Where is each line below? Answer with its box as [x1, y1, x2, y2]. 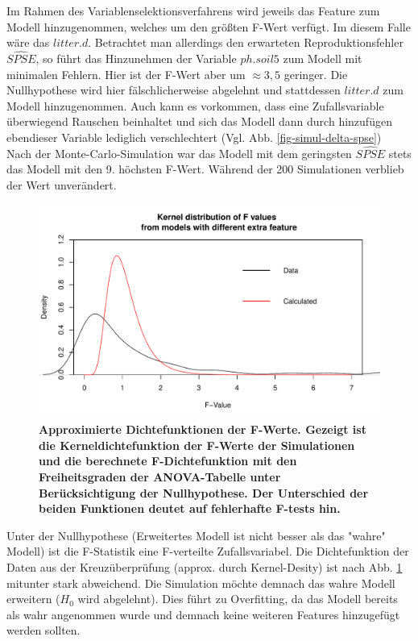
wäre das [6, 34, 50, 51]
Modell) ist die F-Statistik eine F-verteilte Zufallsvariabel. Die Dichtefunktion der [6, 543, 409, 560]
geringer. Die [283, 65, 348, 82]
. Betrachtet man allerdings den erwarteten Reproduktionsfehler [88, 34, 404, 51]
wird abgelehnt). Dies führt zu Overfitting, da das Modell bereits [77, 590, 398, 607]
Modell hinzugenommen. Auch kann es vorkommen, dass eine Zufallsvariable [6, 97, 384, 114]
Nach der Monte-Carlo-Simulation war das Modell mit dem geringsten [6, 144, 352, 161]
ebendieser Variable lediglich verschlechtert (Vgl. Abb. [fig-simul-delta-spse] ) [6, 128, 382, 145]
